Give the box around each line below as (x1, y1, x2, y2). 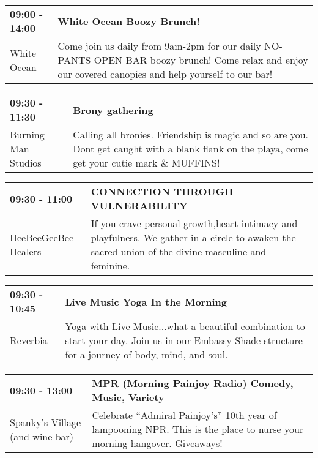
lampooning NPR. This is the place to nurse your (92, 422, 304, 436)
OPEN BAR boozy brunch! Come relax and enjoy (94, 53, 308, 67)
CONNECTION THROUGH (91, 184, 234, 198)
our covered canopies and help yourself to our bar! (57, 67, 273, 81)
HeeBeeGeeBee (10, 230, 74, 244)
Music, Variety (92, 390, 165, 404)
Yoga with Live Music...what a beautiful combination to (65, 319, 305, 333)
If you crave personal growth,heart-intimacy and (91, 216, 298, 230)
